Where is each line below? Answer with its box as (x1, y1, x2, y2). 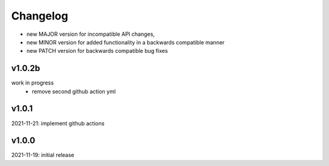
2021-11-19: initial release (11, 151, 74, 159)
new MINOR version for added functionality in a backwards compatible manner (26, 38, 225, 46)
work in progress (11, 79, 54, 86)
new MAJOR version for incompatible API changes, (26, 30, 155, 38)
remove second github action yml (32, 88, 116, 95)
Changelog (11, 9, 68, 22)
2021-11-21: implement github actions (11, 119, 105, 127)
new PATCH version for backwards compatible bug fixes (26, 47, 168, 55)
